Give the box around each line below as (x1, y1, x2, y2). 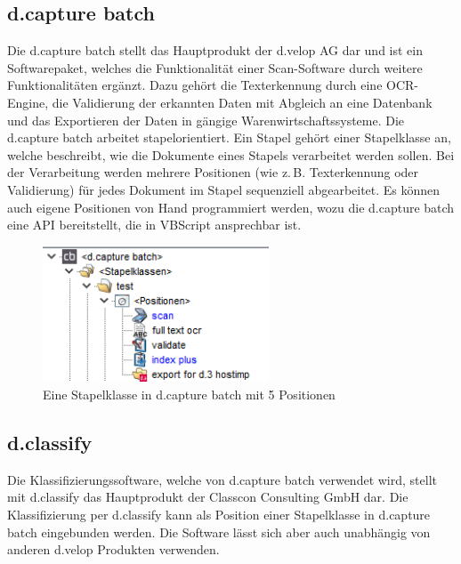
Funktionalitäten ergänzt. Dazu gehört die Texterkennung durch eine (7, 76, 383, 94)
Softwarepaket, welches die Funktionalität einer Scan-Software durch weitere (7, 58, 423, 77)
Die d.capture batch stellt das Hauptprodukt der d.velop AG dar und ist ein (7, 41, 424, 60)
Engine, (7, 93, 49, 111)
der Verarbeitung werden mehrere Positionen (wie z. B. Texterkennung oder (7, 163, 419, 181)
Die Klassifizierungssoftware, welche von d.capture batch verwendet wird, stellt (7, 470, 437, 488)
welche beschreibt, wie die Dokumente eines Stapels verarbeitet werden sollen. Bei (7, 145, 455, 164)
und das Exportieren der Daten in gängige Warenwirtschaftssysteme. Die (7, 110, 405, 129)
